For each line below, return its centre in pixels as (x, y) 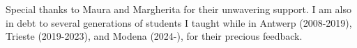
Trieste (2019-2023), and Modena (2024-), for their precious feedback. (154, 36)
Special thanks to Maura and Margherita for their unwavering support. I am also (179, 9)
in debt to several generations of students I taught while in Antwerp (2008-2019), (179, 22)
